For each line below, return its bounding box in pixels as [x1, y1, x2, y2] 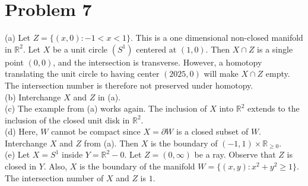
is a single [257, 43, 293, 55]
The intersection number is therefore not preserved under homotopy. [5, 79, 253, 91]
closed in [5, 160, 36, 172]
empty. [265, 67, 290, 80]
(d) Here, [5, 125, 38, 138]
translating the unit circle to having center [5, 67, 160, 80]
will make [204, 67, 239, 80]
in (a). [97, 90, 121, 103]
